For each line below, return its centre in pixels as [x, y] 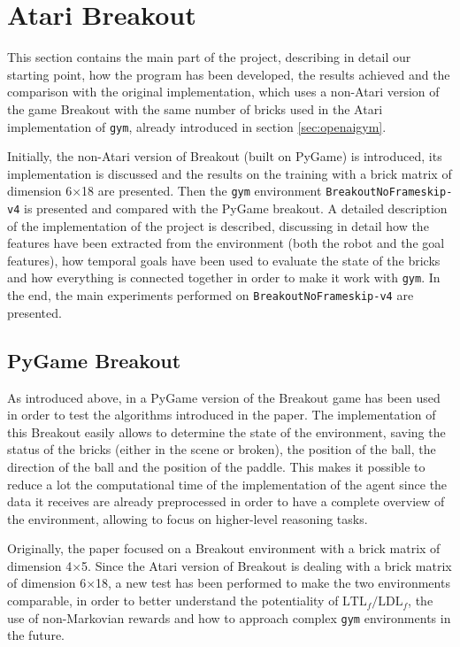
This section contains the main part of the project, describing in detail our [209, 57]
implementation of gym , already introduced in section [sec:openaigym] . [197, 126]
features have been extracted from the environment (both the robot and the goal [226, 243]
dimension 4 [40, 565]
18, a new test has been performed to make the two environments [273, 583]
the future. [36, 635]
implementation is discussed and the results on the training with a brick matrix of [230, 173]
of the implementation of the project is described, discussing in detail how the [218, 225]
